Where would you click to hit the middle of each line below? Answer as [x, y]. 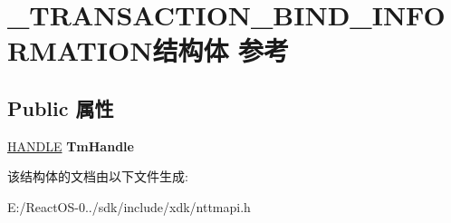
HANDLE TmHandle [71, 145]
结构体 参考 [221, 50]
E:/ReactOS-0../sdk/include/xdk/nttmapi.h [129, 206]
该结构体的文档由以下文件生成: [98, 176]
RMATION [80, 50]
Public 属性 [61, 107]
